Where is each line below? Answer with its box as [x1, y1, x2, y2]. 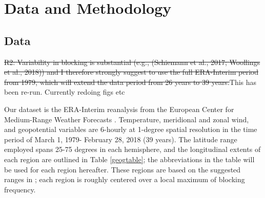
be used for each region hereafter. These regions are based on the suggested [4, 164, 241, 174]
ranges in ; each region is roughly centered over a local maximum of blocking [4, 174, 245, 185]
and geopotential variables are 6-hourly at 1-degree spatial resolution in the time [4, 124, 257, 135]
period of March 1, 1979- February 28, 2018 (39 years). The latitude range [4, 134, 237, 144]
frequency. [4, 184, 36, 194]
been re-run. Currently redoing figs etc [4, 86, 125, 97]
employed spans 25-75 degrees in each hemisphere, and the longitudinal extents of [4, 144, 261, 155]
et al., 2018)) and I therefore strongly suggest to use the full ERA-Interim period [4, 67, 258, 77]
